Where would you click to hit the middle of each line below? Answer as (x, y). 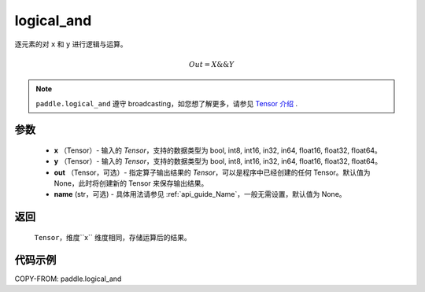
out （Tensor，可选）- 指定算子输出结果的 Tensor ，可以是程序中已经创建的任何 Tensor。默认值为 (212, 172)
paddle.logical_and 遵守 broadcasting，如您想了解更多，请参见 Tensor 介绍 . (167, 103)
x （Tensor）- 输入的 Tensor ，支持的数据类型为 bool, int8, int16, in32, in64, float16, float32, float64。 (218, 150)
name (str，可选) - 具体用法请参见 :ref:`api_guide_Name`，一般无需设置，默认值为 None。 (200, 194)
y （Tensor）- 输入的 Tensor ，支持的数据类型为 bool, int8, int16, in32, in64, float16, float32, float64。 (218, 161)
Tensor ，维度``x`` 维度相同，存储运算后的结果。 (113, 237)
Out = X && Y (212, 64)
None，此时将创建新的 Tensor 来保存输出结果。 (131, 183)
